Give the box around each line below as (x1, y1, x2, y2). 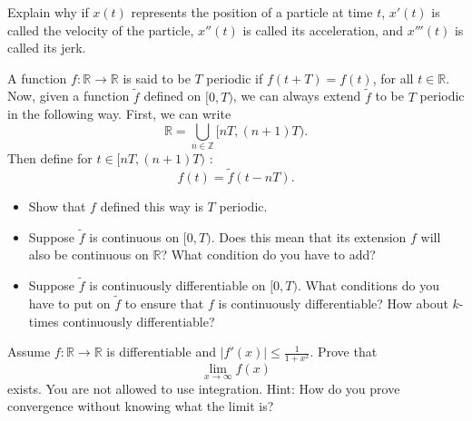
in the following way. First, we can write (7, 104, 231, 123)
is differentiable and (106, 342, 216, 361)
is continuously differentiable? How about (218, 293, 448, 312)
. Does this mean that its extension (211, 227, 407, 246)
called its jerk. (7, 38, 86, 57)
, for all (372, 68, 414, 87)
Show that (28, 196, 86, 215)
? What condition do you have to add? (161, 245, 376, 264)
